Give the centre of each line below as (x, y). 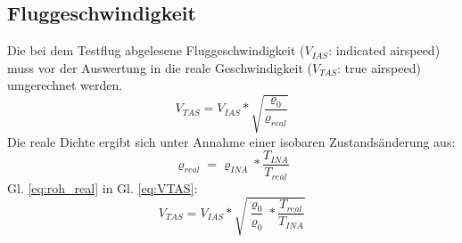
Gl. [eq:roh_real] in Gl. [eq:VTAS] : (103, 187)
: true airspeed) (379, 67)
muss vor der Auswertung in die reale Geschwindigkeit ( (160, 67)
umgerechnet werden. (65, 85)
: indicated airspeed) (384, 50)
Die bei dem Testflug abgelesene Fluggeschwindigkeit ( (156, 50)
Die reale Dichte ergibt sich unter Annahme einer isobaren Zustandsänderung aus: (231, 141)
